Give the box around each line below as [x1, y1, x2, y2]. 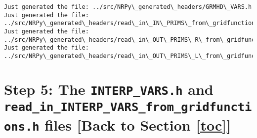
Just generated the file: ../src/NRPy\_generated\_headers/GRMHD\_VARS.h [4, 3, 252, 10]
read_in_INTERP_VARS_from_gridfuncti [4, 100, 252, 114]
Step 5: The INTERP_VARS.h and [4, 79, 214, 99]
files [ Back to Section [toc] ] [44, 115, 231, 135]
